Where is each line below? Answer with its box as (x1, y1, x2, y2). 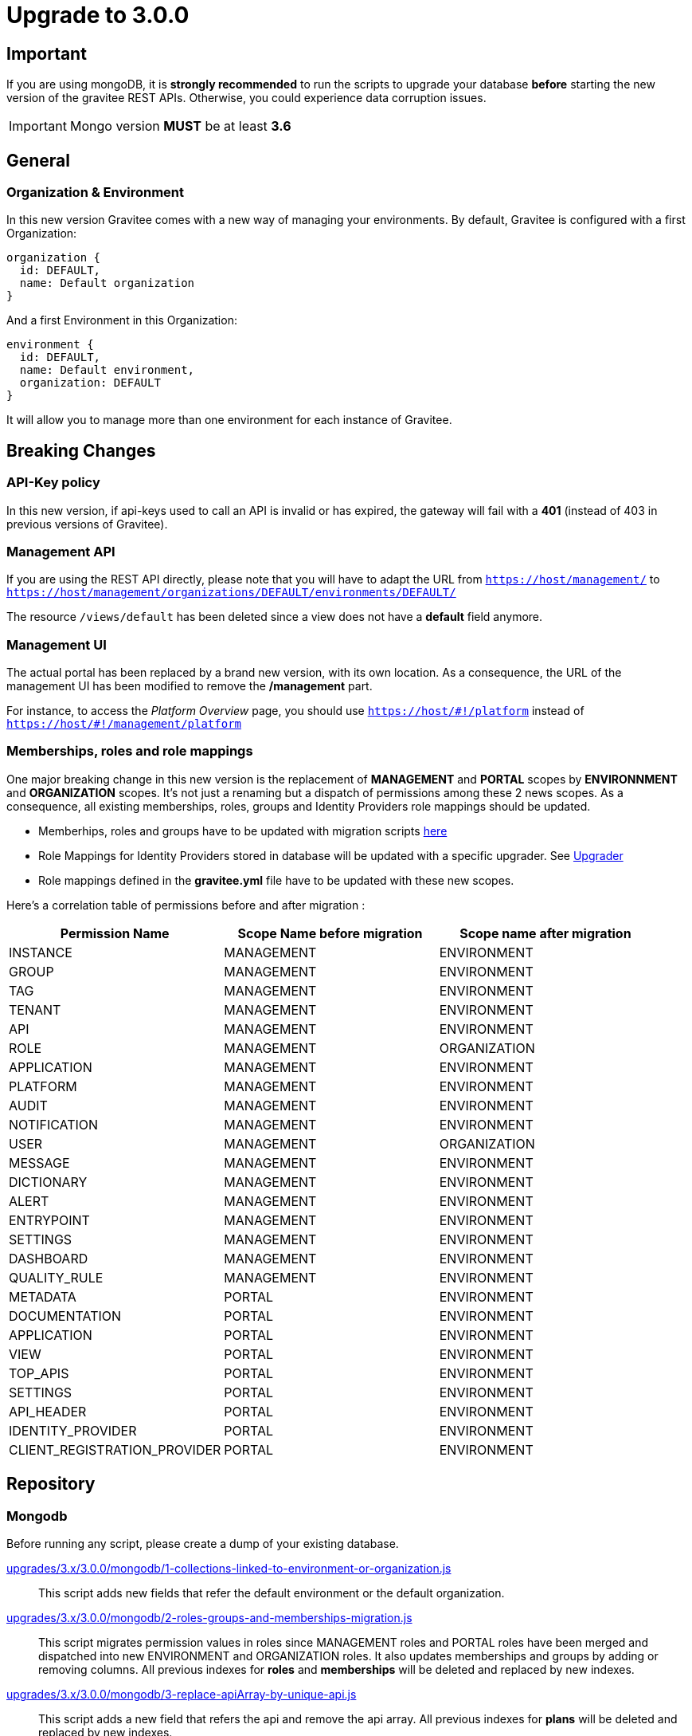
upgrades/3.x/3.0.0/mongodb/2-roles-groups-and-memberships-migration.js (6, 1611, 412, 1625)
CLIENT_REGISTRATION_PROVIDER (9, 1441, 221, 1458)
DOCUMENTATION (9, 1307, 122, 1324)
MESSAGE (9, 1154, 70, 1171)
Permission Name (60, 925, 170, 941)
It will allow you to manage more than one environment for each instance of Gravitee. (6, 413, 452, 427)
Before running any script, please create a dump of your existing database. (6, 1537, 399, 1551)
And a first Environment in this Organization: (6, 313, 237, 328)
